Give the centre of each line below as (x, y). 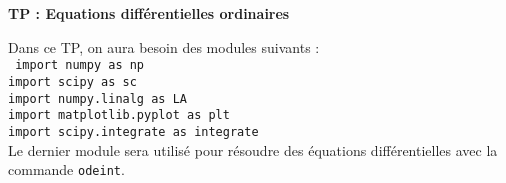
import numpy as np (80, 65)
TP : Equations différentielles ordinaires (149, 13)
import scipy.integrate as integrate (133, 132)
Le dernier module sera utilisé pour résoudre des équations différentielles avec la (253, 149)
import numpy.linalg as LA (97, 98)
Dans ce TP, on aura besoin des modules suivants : (164, 46)
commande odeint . (66, 169)
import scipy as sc (72, 82)
